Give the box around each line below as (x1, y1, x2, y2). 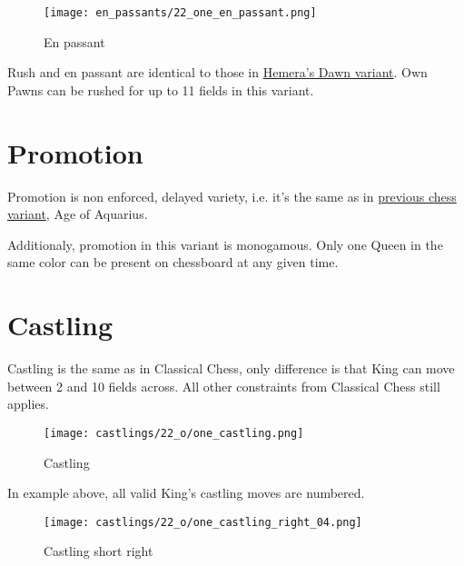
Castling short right (44, 541, 153, 561)
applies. (7, 394, 49, 413)
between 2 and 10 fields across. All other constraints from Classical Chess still (7, 376, 440, 395)
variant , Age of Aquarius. (7, 204, 148, 223)
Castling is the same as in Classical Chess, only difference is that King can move (7, 359, 455, 378)
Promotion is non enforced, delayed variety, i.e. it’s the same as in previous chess (7, 186, 457, 205)
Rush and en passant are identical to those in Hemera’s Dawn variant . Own (7, 63, 428, 82)
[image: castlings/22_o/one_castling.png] (44, 426, 304, 440)
